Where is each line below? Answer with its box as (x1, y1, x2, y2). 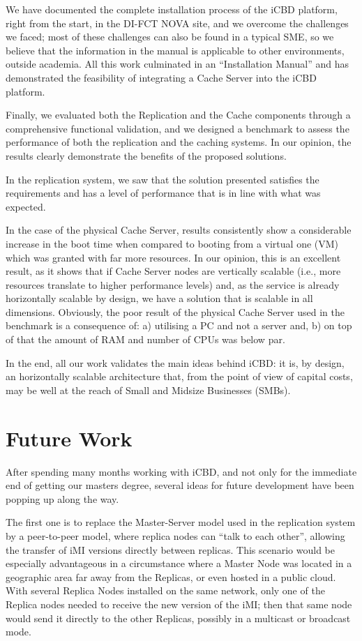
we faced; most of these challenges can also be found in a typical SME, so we (6, 29, 334, 44)
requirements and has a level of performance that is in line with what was (6, 186, 321, 200)
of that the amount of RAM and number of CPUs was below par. (6, 332, 285, 347)
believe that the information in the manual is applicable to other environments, (6, 43, 345, 57)
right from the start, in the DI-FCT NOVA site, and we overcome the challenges (6, 15, 349, 30)
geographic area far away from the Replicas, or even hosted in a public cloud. (6, 569, 336, 584)
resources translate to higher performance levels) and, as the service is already (6, 277, 340, 292)
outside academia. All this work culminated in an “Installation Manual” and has (6, 56, 349, 71)
